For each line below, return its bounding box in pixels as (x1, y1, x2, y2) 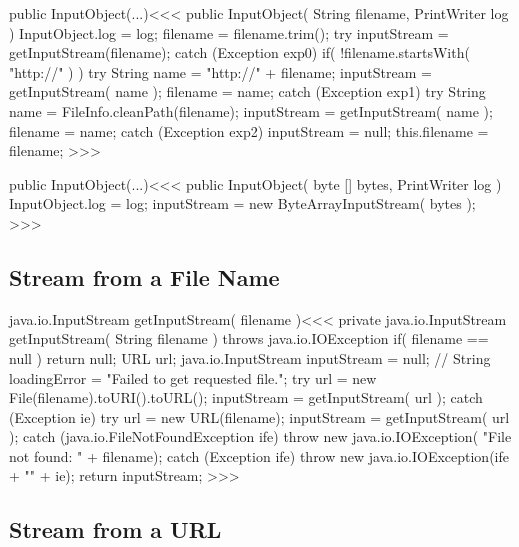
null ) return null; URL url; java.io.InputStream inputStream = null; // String (9, 347, 491, 368)
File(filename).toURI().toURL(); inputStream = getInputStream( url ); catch (9, 387, 483, 408)
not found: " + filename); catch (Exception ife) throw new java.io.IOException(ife (9, 445, 509, 466)
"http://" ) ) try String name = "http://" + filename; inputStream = (9, 61, 432, 82)
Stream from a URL (9, 514, 222, 545)
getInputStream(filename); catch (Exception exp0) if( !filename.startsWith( (9, 42, 470, 63)
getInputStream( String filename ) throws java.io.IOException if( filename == (9, 328, 489, 349)
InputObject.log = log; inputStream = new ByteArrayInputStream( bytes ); (9, 193, 476, 214)
